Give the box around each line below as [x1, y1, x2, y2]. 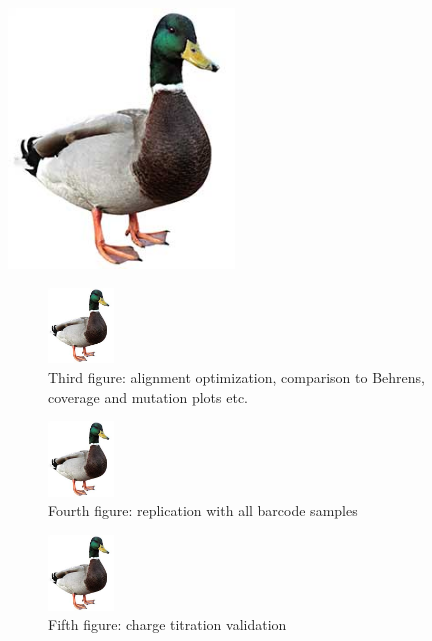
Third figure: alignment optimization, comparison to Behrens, [48, 366, 425, 387]
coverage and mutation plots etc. [48, 386, 248, 407]
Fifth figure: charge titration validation [48, 614, 287, 635]
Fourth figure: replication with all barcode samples [48, 500, 358, 521]
